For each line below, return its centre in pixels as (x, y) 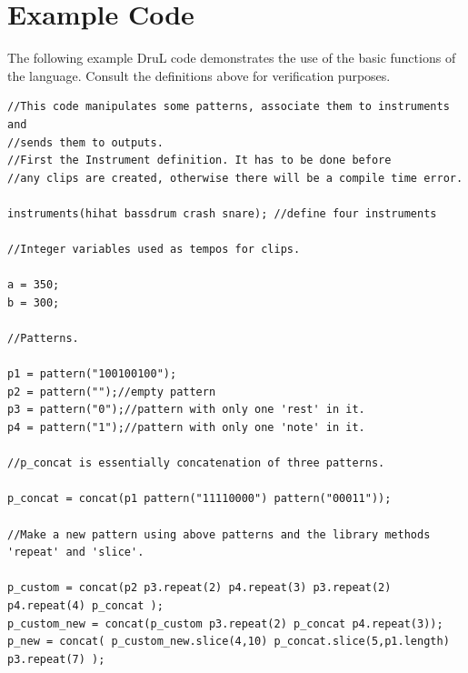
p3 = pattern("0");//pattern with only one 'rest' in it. (186, 410)
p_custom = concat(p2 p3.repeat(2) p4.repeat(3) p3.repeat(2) (199, 588)
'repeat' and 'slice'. (76, 552)
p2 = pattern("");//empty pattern (112, 392)
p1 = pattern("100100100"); (92, 374)
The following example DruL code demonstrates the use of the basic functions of (232, 58)
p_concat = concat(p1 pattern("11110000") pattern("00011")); (199, 499)
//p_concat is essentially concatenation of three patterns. (196, 463)
